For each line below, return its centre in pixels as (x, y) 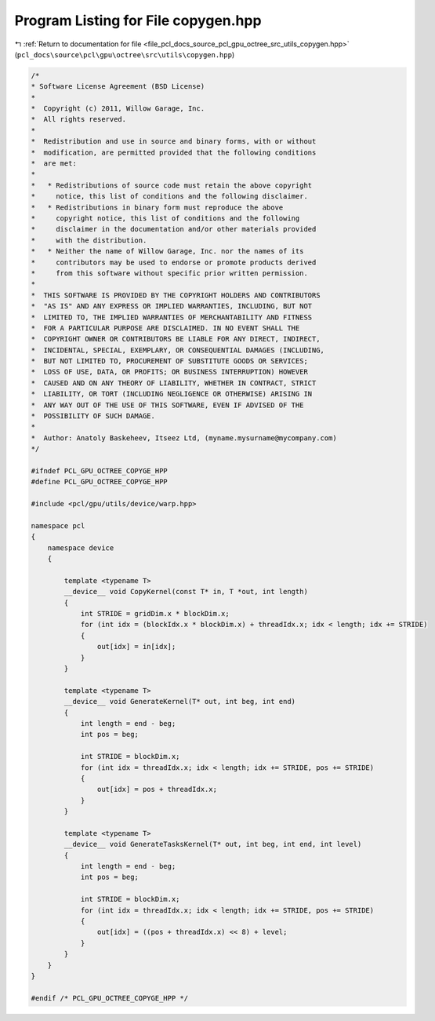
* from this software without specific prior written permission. (170, 273)
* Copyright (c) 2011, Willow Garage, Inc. (118, 109)
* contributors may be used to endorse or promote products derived (174, 262)
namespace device (81, 548)
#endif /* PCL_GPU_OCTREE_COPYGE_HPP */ (109, 998)
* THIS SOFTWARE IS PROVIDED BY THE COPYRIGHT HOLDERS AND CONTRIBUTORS (176, 295)
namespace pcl (58, 525)
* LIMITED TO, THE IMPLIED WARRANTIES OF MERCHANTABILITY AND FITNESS (172, 317)
